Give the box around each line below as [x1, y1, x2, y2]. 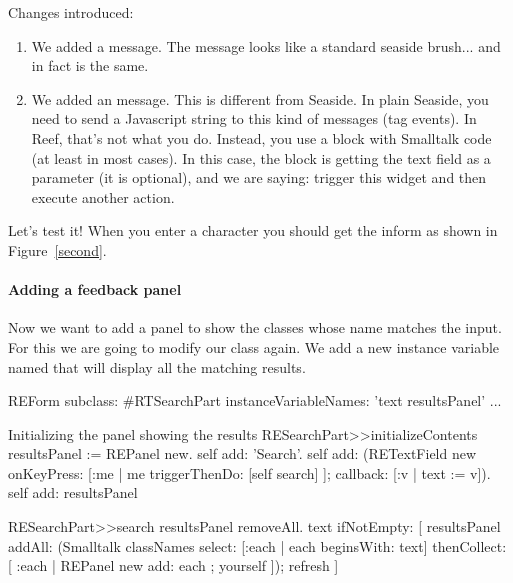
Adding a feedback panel [8, 279, 182, 300]
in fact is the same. [31, 55, 149, 76]
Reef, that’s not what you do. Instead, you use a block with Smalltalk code [31, 127, 492, 148]
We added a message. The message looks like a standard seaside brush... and [31, 35, 501, 56]
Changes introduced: [8, 2, 134, 22]
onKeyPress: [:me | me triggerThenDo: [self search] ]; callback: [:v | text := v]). [8, 462, 491, 483]
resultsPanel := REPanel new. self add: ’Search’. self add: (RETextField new [8, 443, 477, 464]
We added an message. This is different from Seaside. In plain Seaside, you [31, 88, 489, 109]
